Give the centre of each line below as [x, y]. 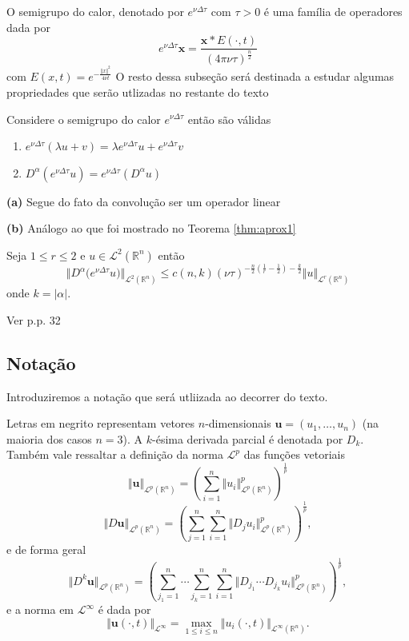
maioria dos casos [49, 438]
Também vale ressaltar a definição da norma [115, 454]
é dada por [124, 609]
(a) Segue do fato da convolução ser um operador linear [144, 201]
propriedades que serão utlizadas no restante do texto [138, 92]
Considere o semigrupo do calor [84, 119]
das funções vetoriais [295, 454]
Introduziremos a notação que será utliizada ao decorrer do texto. [167, 396]
